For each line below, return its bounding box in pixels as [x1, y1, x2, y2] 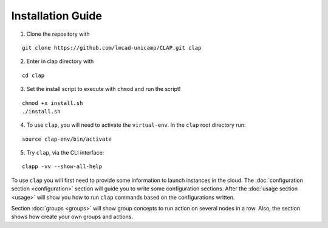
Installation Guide [11, 9, 103, 22]
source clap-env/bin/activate [22, 135, 112, 142]
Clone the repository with [26, 30, 91, 38]
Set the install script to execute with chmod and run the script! [26, 85, 181, 93]
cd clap [22, 72, 45, 79]
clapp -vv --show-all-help [22, 163, 103, 170]
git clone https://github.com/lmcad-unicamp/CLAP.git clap [22, 44, 202, 51]
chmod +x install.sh [22, 99, 83, 106]
